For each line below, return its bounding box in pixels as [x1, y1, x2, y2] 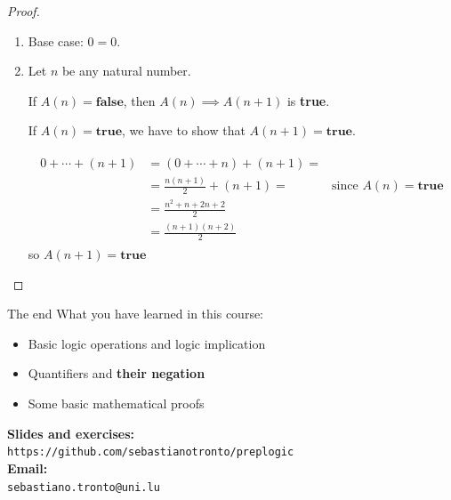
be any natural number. [61, 61, 191, 80]
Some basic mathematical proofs [28, 394, 205, 413]
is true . [286, 91, 330, 109]
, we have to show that [122, 121, 246, 140]
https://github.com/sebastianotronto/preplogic [7, 446, 294, 459]
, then [123, 91, 156, 109]
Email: [7, 458, 48, 477]
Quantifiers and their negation [28, 364, 205, 383]
